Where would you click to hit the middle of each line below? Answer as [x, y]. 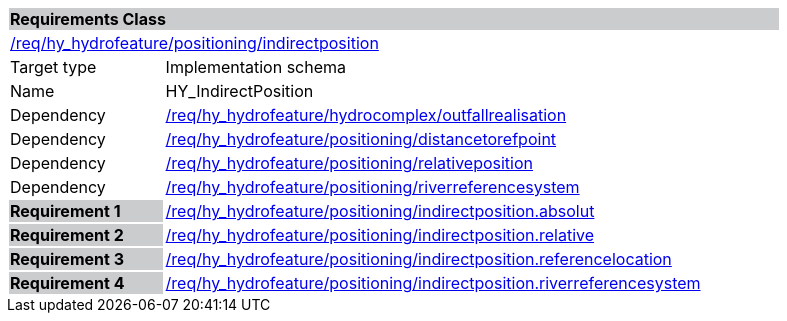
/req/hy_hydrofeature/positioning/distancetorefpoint [361, 139]
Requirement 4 [67, 283]
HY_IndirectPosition [239, 91]
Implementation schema [256, 67]
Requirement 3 [67, 259]
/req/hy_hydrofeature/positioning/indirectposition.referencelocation [418, 259]
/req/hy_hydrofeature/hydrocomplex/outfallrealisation [366, 115]
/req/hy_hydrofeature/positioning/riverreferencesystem [372, 187]
